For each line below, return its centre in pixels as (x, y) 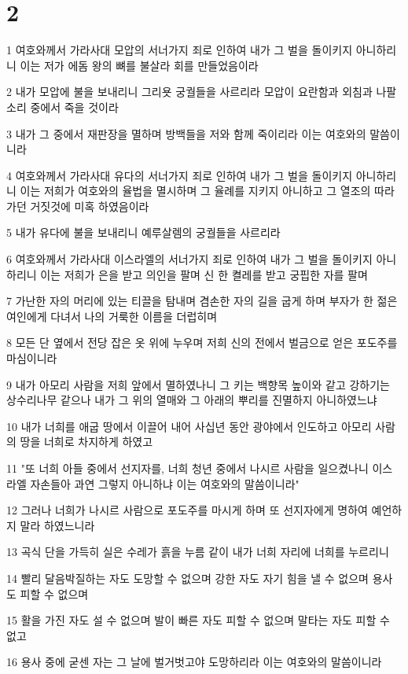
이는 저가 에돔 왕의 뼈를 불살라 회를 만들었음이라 (139, 65)
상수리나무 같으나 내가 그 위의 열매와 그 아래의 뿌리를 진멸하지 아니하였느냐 (192, 400)
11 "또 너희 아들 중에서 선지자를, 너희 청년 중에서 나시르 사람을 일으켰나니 (187, 468)
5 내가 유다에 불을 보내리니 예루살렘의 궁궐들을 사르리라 (143, 232)
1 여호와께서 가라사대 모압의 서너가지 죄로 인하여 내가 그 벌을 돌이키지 (180, 50)
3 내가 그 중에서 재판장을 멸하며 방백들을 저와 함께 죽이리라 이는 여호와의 (186, 133)
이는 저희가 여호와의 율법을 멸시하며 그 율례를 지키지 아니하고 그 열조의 (195, 191)
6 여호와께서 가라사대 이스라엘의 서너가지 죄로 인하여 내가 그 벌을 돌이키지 (189, 259)
